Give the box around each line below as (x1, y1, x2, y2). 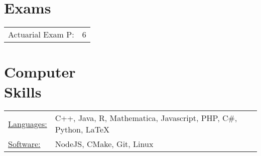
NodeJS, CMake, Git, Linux (55, 138, 154, 150)
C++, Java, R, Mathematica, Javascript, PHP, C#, (55, 112, 237, 124)
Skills (4, 81, 42, 101)
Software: (8, 138, 41, 150)
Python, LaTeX (55, 123, 110, 135)
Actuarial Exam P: (8, 28, 74, 40)
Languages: (8, 117, 47, 129)
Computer (4, 61, 76, 82)
